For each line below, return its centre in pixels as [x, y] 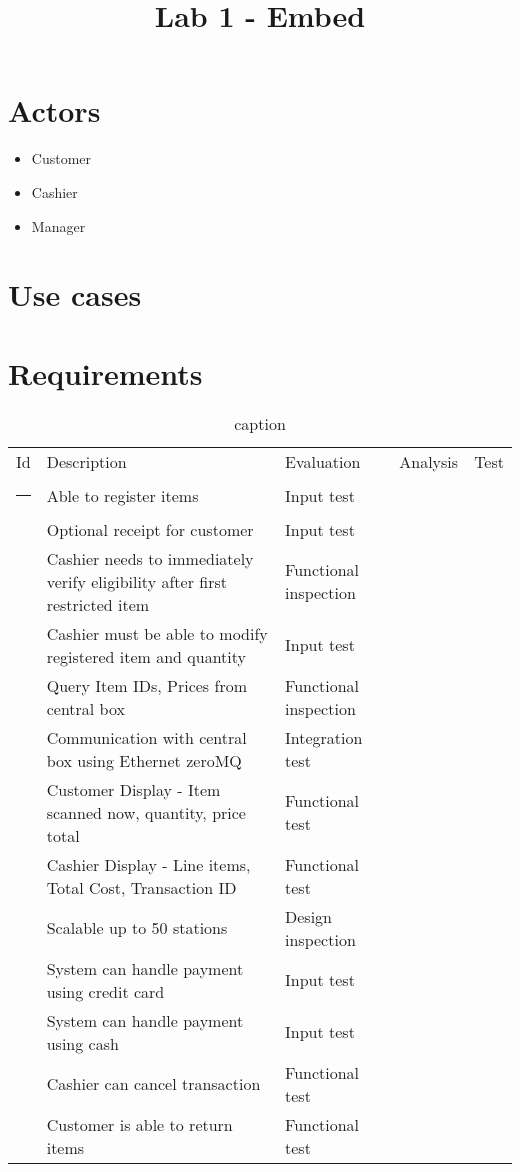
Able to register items [122, 495]
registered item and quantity [146, 656]
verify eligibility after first [136, 581]
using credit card [105, 991]
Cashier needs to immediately [150, 558]
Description [86, 461]
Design [308, 916]
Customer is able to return [139, 1124]
